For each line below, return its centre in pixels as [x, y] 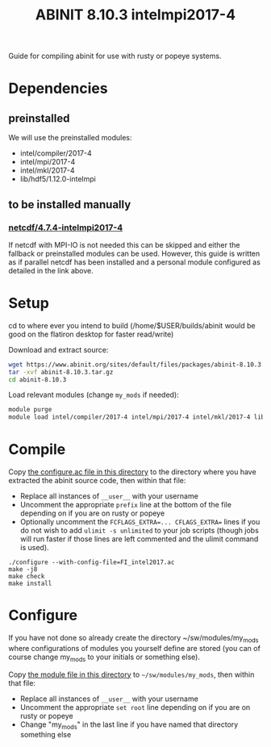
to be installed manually [70, 204]
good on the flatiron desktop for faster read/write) [91, 334]
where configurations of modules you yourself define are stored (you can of [134, 648]
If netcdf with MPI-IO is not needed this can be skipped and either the [124, 244]
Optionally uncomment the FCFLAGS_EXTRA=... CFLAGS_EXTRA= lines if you [140, 522]
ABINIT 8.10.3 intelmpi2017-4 [135, 15]
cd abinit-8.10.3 [38, 380]
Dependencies [58, 88]
